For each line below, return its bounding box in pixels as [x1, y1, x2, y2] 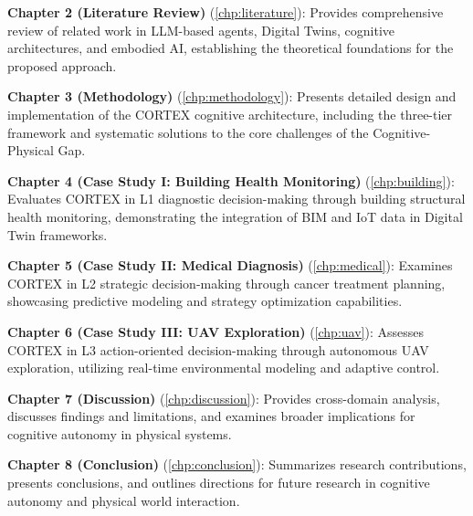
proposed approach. [7, 56, 117, 75]
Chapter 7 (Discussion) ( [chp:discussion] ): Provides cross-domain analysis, [7, 388, 440, 407]
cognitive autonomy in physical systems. [7, 424, 232, 443]
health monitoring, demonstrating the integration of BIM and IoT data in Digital [7, 206, 463, 226]
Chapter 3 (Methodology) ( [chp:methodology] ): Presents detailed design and [7, 87, 457, 106]
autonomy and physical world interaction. [7, 490, 240, 510]
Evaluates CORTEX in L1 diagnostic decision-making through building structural [7, 189, 466, 208]
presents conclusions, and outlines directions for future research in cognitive [7, 473, 430, 492]
